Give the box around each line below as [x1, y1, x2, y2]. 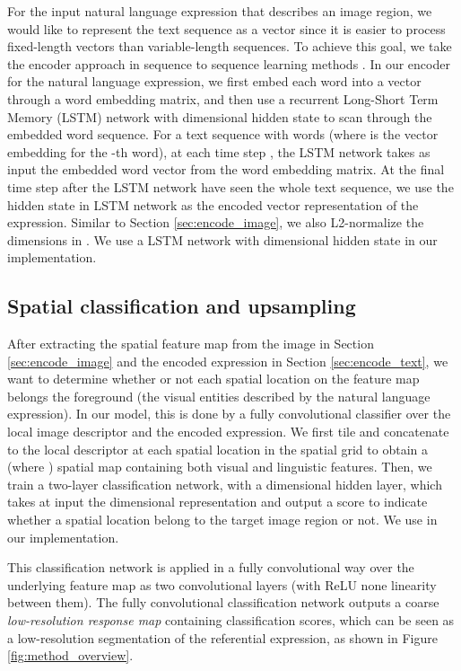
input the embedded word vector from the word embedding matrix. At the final [7, 160, 445, 179]
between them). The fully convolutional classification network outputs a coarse [7, 593, 439, 612]
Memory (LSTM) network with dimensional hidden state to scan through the [7, 107, 432, 126]
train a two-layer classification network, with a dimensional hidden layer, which [7, 474, 442, 493]
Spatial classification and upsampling [7, 292, 356, 320]
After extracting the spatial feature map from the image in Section [7, 334, 374, 353]
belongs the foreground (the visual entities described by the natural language [7, 386, 431, 405]
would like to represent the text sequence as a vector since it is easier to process [7, 19, 446, 38]
